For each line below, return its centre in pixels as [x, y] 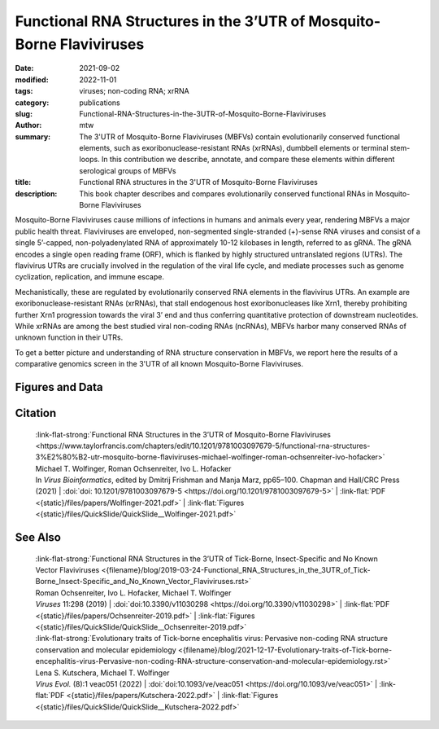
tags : [24, 91]
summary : [33, 136]
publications [100, 103]
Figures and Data [59, 387]
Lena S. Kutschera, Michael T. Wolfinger [102, 673]
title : [23, 182]
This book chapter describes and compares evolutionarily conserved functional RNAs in [226, 193]
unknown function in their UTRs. [69, 337]
